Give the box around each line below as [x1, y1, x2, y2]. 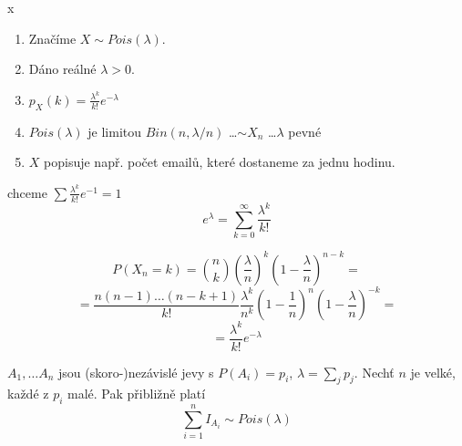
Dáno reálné [28, 59, 97, 78]
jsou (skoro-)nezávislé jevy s [57, 362, 214, 381]
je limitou [87, 121, 142, 140]
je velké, [410, 362, 456, 381]
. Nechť [354, 362, 395, 381]
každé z [7, 384, 49, 403]
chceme [7, 182, 47, 202]
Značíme [28, 28, 77, 47]
